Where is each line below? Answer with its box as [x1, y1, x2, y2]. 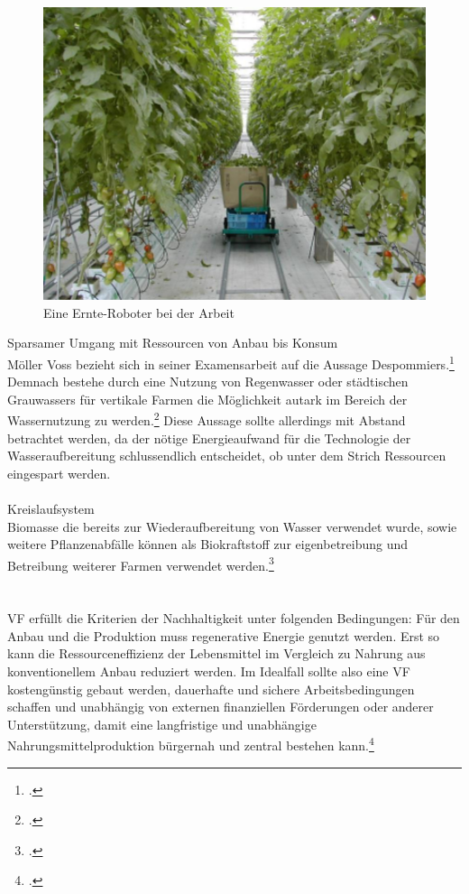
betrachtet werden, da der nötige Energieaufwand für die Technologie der [7, 428, 411, 447]
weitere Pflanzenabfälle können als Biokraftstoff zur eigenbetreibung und [7, 535, 409, 554]
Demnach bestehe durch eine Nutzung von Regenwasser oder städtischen [7, 372, 409, 391]
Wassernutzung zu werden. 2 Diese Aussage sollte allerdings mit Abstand [7, 408, 406, 429]
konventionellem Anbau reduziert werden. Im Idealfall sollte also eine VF [7, 661, 410, 680]
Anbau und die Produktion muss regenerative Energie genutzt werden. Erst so [7, 626, 440, 645]
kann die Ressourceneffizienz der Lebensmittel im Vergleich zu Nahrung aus [7, 644, 426, 663]
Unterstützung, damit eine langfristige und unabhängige [7, 714, 317, 733]
